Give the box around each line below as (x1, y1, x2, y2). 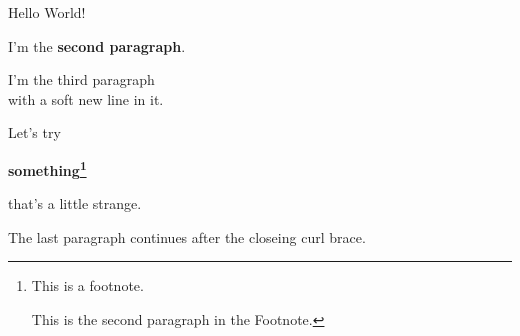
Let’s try (8, 122, 61, 143)
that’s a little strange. (8, 193, 142, 214)
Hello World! (8, 2, 86, 22)
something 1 (8, 156, 87, 180)
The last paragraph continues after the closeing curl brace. (8, 226, 366, 247)
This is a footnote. (31, 275, 144, 296)
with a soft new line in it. (8, 88, 164, 109)
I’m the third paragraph (8, 69, 155, 90)
